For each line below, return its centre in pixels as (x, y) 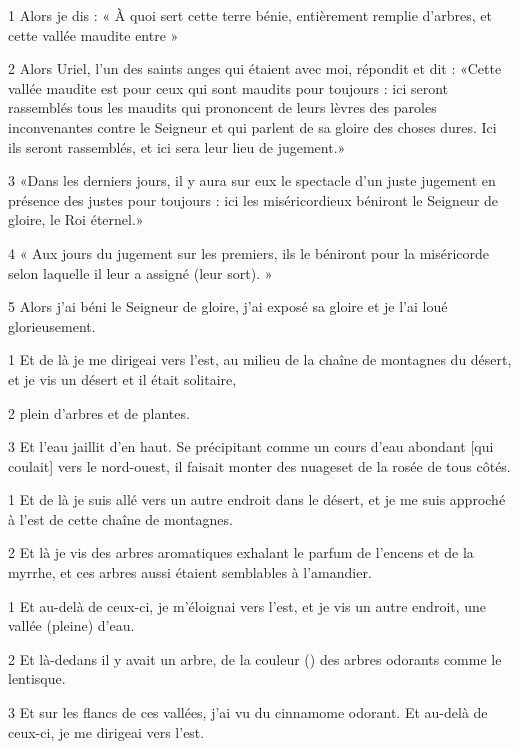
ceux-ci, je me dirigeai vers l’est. (106, 731)
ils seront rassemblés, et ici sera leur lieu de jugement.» (177, 146)
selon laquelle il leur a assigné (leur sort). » (140, 272)
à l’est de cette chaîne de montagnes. (120, 518)
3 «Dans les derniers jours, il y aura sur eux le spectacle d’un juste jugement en (252, 180)
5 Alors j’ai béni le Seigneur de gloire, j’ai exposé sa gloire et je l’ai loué (228, 306)
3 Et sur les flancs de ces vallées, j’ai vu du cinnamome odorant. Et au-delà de (248, 712)
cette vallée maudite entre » (93, 34)
